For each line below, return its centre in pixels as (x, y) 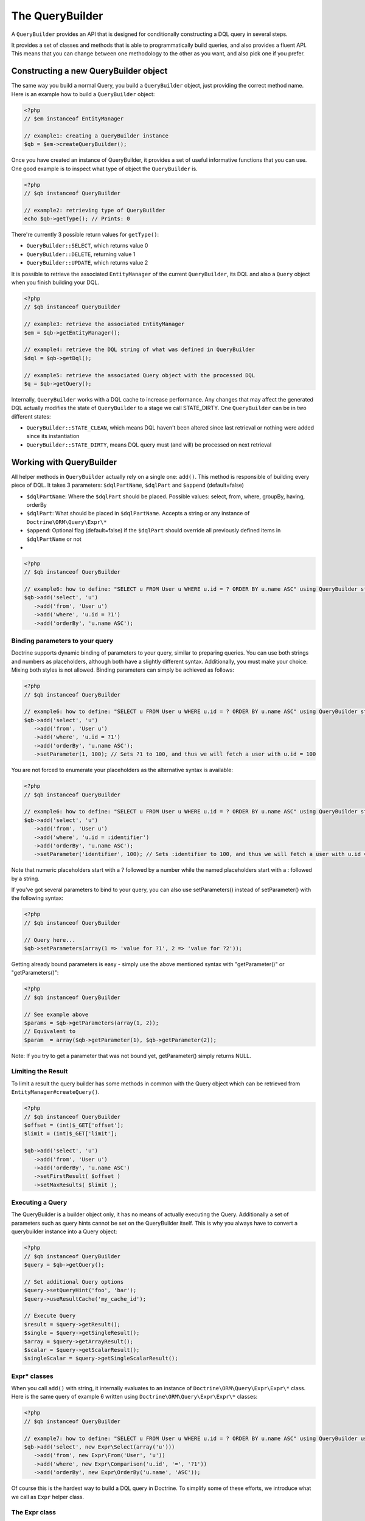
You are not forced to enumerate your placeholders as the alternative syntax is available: (122, 770)
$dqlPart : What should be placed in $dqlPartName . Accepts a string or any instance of (138, 513)
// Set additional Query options (74, 1282)
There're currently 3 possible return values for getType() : (85, 235)
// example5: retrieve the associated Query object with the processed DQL (140, 375)
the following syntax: (37, 898)
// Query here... (50, 940)
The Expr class (33, 1512)
